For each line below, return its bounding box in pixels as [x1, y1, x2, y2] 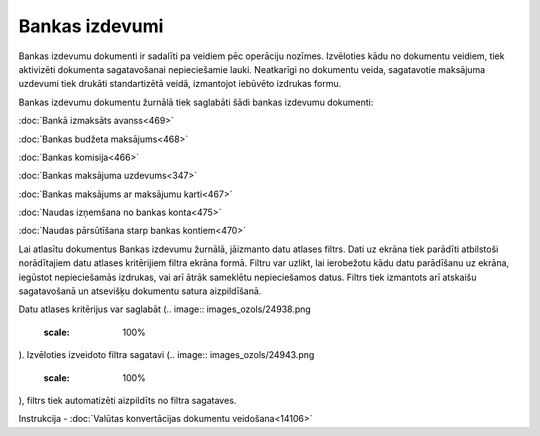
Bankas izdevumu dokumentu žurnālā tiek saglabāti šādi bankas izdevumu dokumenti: [18, 96, 374, 108]
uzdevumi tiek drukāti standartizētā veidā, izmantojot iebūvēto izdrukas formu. [18, 78, 342, 90]
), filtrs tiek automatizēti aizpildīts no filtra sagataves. [18, 394, 237, 406]
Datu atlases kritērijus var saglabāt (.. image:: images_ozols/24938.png [18, 303, 312, 315]
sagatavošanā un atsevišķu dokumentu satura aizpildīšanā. [18, 285, 262, 297]
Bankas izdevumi [18, 15, 164, 37]
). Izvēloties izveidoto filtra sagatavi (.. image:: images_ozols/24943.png [18, 349, 315, 361]
